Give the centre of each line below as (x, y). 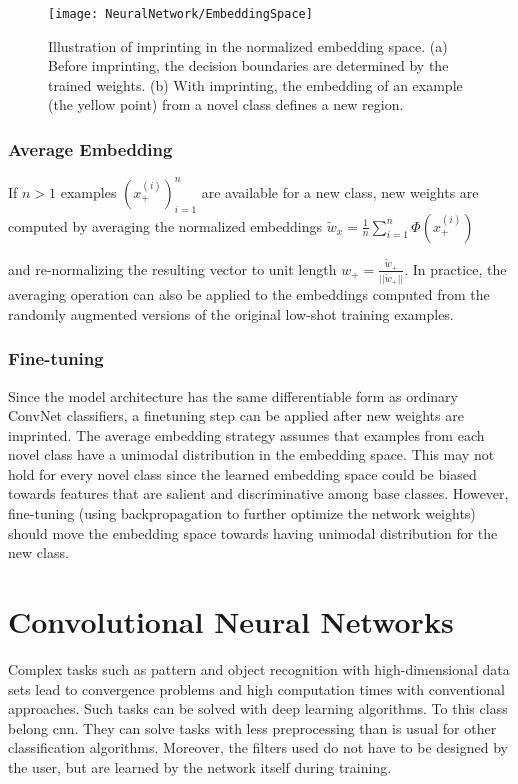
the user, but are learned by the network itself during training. (200, 766)
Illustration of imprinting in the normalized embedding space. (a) (248, 45)
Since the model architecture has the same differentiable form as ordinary (233, 395)
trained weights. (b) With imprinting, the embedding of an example (255, 84)
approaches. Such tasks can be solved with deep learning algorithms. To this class (258, 708)
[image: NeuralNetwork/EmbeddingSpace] (180, 14)
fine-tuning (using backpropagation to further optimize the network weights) (242, 513)
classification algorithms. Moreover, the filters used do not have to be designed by (258, 747)
